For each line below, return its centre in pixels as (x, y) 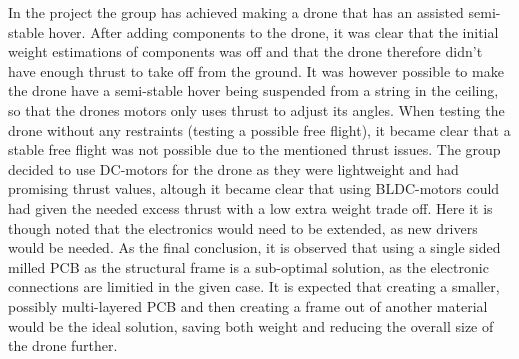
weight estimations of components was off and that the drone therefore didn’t (245, 51)
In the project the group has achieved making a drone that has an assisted (236, 12)
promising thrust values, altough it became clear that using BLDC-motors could (254, 188)
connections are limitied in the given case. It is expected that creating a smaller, (254, 286)
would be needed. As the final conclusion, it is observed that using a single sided (254, 247)
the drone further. (63, 345)
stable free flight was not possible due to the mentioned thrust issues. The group (254, 149)
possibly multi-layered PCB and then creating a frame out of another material (248, 305)
